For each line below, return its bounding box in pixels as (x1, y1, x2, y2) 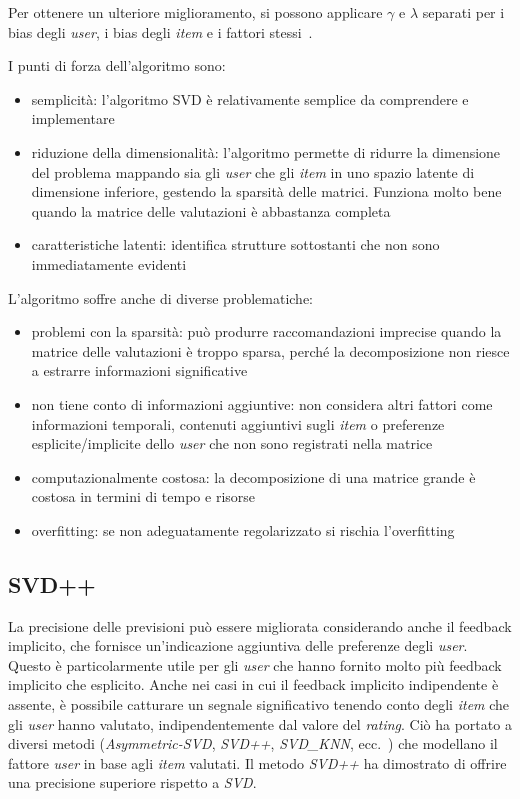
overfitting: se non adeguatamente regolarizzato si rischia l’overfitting (31, 519, 455, 540)
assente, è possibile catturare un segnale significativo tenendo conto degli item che (8, 694, 510, 715)
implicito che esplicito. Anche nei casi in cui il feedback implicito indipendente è (8, 674, 499, 695)
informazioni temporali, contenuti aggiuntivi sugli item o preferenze (31, 413, 445, 434)
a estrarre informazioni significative (31, 360, 248, 381)
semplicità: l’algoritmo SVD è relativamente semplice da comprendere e (31, 88, 469, 109)
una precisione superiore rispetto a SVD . (8, 772, 257, 793)
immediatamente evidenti (31, 253, 187, 274)
